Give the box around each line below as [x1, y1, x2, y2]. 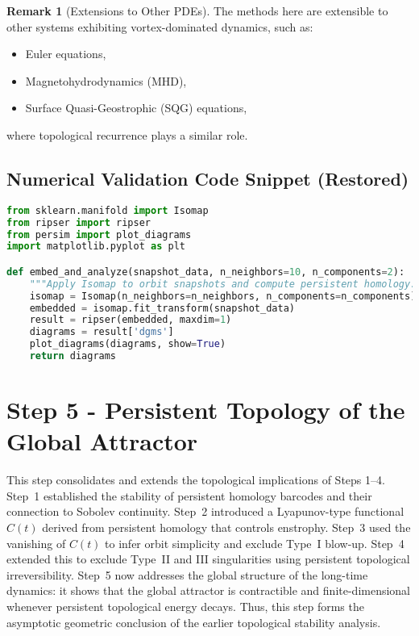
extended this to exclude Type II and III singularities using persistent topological [6, 550, 410, 567]
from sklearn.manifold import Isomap [6, 204, 209, 216]
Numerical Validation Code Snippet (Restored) [6, 165, 409, 190]
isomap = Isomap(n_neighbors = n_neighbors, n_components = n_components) [29, 290, 417, 302]
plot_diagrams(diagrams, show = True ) [29, 338, 226, 350]
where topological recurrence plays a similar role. [6, 126, 248, 143]
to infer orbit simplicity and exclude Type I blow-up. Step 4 [105, 534, 404, 551]
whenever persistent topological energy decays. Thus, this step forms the [6, 597, 364, 614]
